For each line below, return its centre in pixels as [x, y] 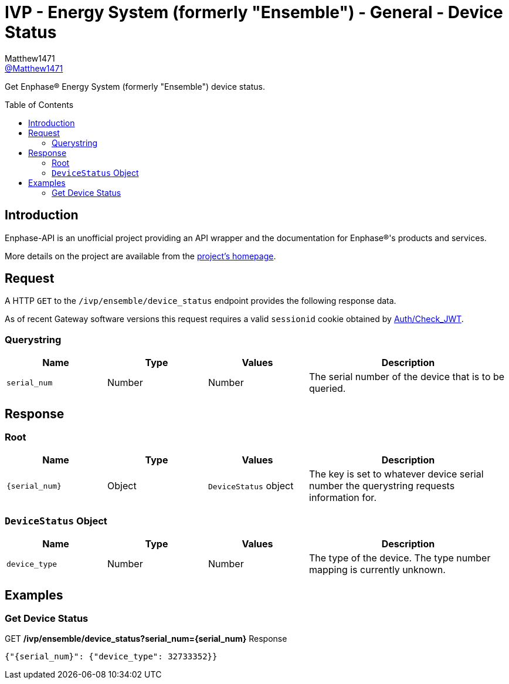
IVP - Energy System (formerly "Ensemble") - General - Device [254, 12]
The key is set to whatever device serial [396, 474]
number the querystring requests [382, 486]
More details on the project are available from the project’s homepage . [140, 256]
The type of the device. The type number [400, 558]
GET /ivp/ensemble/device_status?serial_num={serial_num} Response [146, 639]
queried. [328, 389]
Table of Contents [39, 104]
